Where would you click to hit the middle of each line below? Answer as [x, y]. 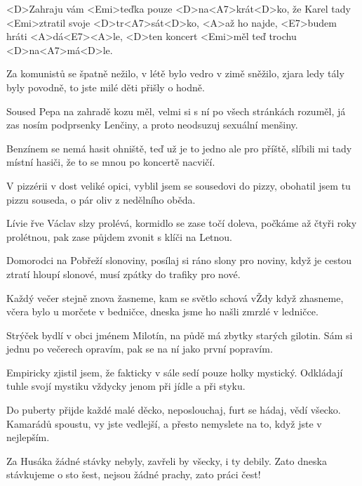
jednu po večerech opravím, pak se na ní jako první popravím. [140, 349]
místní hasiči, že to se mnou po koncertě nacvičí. [111, 162]
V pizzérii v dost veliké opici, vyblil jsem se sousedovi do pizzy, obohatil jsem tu [179, 185]
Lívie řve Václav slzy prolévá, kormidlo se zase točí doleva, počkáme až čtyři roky [182, 223]
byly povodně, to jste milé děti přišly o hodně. [106, 87]
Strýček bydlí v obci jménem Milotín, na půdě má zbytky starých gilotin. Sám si [180, 335]
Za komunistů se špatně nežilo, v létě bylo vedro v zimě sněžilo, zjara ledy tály [175, 73]
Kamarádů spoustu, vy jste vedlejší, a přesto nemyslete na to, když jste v [164, 423]
